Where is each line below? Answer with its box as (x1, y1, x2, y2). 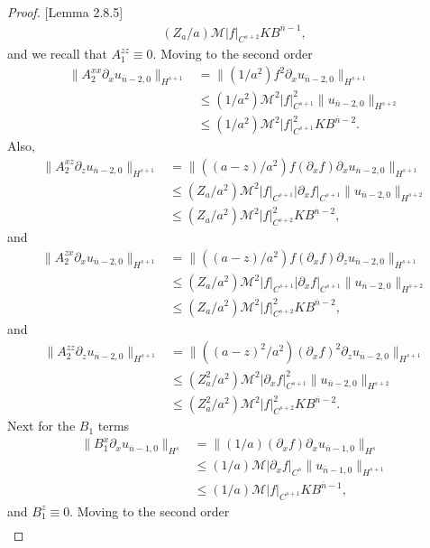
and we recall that (7, 44, 107, 63)
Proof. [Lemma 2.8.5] (7, 3, 124, 21)
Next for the (7, 416, 76, 435)
